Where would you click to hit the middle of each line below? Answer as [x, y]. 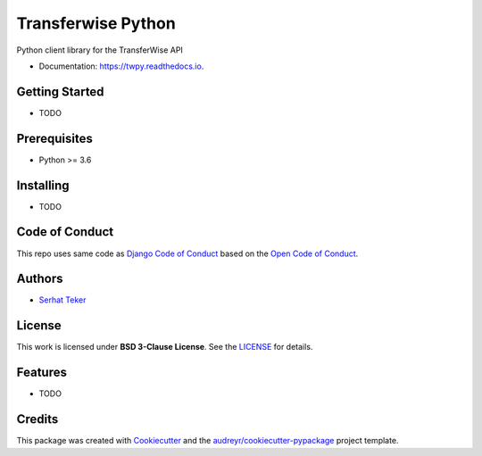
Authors [40, 279]
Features [42, 373]
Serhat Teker [62, 300]
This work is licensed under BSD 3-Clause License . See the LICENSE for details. [165, 347]
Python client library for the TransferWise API [100, 50]
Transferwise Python [96, 23]
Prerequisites [54, 138]
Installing [43, 185]
